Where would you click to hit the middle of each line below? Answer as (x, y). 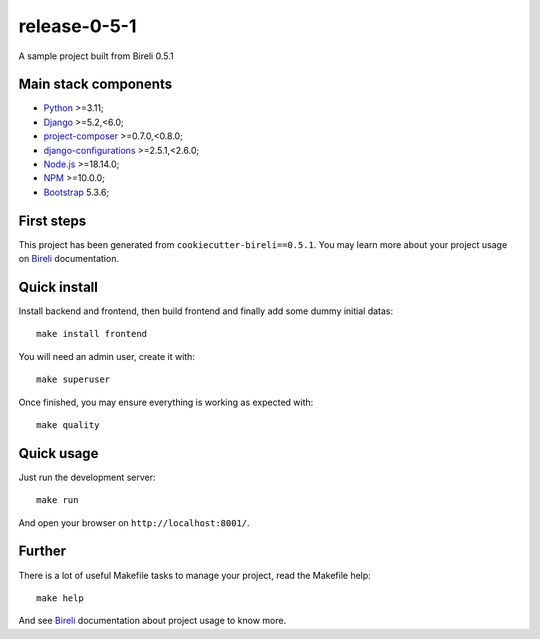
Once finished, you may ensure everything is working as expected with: (166, 402)
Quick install (58, 286)
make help (60, 598)
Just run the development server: (87, 477)
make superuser (73, 379)
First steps (52, 220)
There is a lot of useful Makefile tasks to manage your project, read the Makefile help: (195, 575)
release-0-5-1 (77, 26)
